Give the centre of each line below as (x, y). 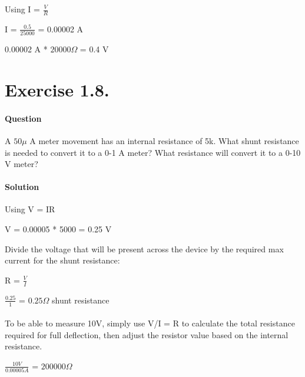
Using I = (22, 9)
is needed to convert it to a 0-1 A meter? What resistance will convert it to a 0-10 (153, 152)
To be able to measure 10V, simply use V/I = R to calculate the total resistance (150, 323)
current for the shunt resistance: (62, 260)
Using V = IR (30, 209)
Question (23, 118)
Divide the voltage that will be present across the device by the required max (144, 248)
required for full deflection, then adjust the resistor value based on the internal (147, 334)
